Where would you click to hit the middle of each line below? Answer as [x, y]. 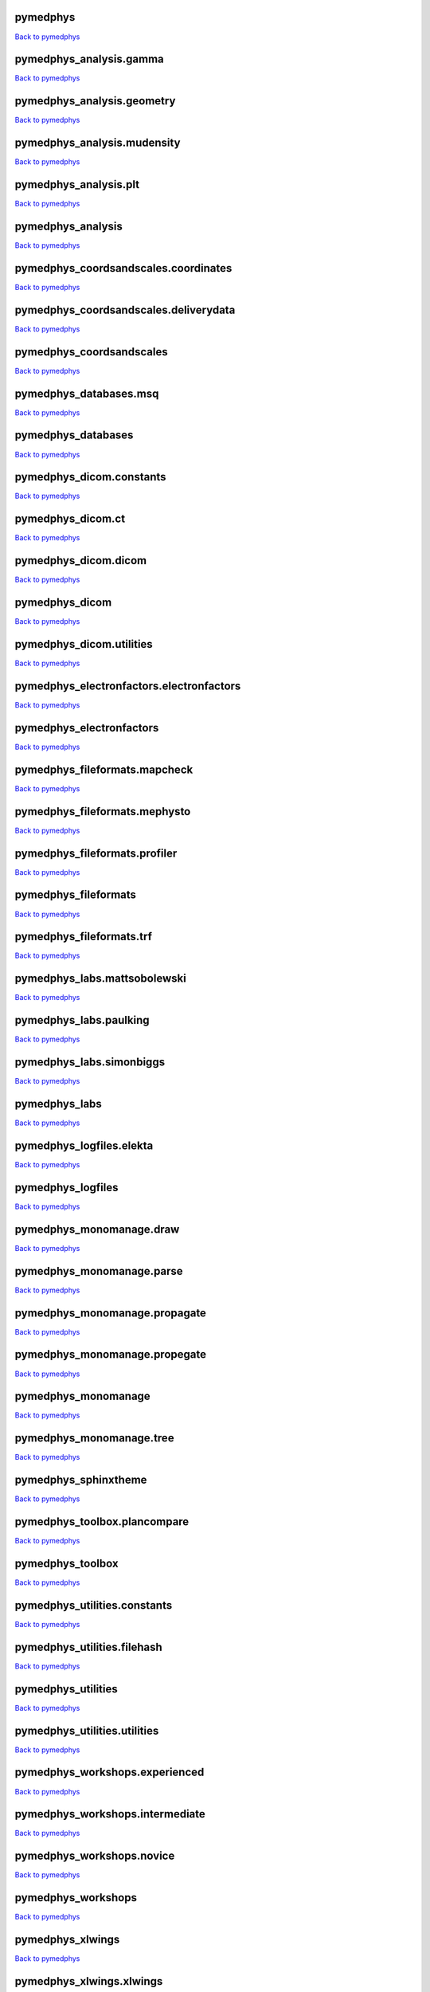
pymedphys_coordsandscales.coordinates [123, 268]
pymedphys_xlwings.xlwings [89, 1981]
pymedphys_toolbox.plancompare [102, 1522]
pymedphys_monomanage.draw [97, 1229]
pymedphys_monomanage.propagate [111, 1313]
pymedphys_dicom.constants [90, 477]
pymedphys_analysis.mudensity [98, 143]
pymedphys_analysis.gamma [89, 59]
